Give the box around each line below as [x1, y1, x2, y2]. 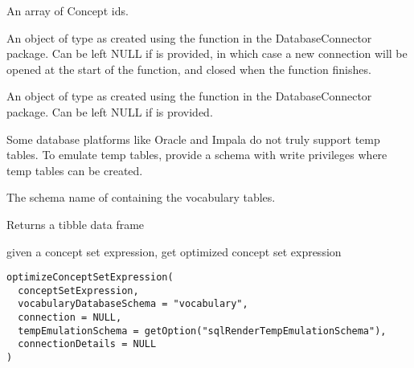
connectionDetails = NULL [18, 338, 157, 350]
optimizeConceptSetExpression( [6, 272, 174, 284]
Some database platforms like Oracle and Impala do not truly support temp [6, 130, 380, 147]
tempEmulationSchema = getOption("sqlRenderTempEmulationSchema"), [18, 325, 387, 337]
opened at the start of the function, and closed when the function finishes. [6, 60, 371, 77]
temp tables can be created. [6, 162, 143, 178]
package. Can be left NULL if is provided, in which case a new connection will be [6, 45, 408, 62]
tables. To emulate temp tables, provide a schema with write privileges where [6, 146, 387, 163]
